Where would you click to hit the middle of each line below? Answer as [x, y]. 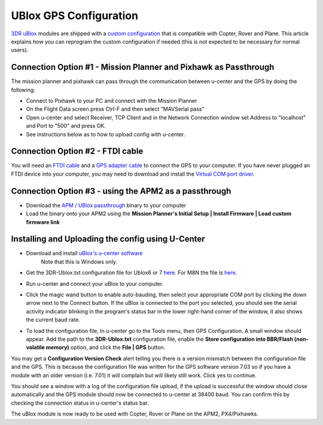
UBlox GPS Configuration [75, 16]
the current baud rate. [53, 320]
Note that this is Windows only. [79, 262]
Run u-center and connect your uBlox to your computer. [95, 283]
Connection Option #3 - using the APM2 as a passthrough [121, 191]
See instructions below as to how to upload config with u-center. [106, 134]
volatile [35, 347]
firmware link [43, 222]
